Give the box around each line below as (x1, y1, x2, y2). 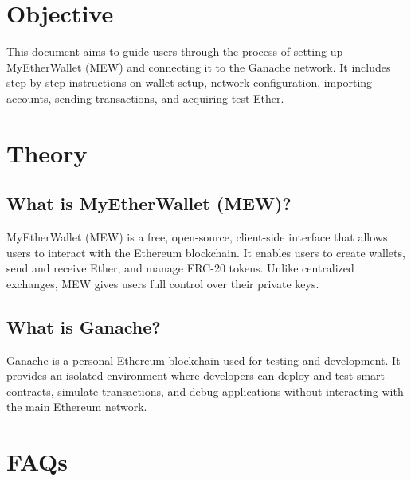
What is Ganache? (6, 314, 161, 338)
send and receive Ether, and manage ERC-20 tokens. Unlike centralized (6, 260, 354, 276)
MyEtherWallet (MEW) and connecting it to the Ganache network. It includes (6, 58, 391, 75)
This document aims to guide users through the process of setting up (6, 43, 343, 60)
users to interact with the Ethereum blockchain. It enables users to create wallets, (6, 244, 405, 260)
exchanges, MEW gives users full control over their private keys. (6, 275, 319, 291)
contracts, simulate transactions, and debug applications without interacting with (6, 382, 404, 399)
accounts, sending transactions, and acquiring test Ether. (6, 89, 284, 106)
